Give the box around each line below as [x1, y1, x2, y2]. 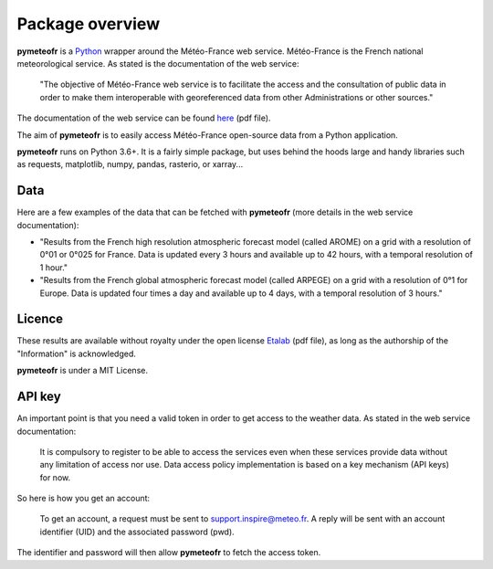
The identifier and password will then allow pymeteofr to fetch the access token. [16, 547, 321, 558]
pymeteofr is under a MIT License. [16, 365, 148, 376]
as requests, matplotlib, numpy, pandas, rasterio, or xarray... [16, 159, 244, 170]
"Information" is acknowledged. [16, 348, 137, 359]
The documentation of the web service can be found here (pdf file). [16, 112, 271, 123]
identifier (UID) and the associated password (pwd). [39, 526, 235, 537]
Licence [16, 311, 64, 327]
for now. [39, 471, 71, 483]
